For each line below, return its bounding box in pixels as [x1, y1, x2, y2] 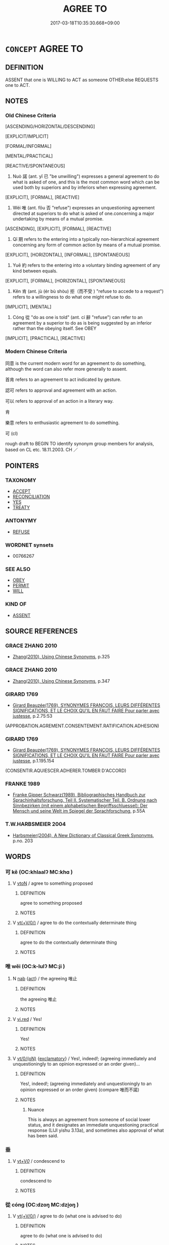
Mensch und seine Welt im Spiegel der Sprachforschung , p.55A [12, 808, 145, 814]
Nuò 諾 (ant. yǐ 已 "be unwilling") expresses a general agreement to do [12, 173, 159, 179]
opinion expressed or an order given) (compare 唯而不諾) [20, 1087, 140, 1093]
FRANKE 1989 [5, 780, 40, 787]
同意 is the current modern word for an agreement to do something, [5, 360, 146, 366]
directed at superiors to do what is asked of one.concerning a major [12, 210, 154, 216]
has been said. [27, 1132, 59, 1138]
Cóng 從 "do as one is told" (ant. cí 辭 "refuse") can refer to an [12, 314, 143, 321]
